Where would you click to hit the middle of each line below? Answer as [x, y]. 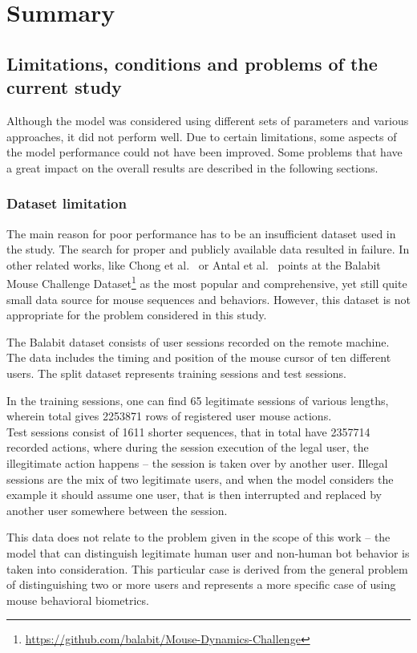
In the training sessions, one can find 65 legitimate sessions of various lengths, [198, 400]
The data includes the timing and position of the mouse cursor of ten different [199, 357]
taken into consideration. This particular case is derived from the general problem [207, 568]
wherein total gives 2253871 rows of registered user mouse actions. [169, 416]
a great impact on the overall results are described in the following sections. [192, 167]
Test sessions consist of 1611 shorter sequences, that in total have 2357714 [188, 431]
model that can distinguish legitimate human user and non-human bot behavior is [208, 552]
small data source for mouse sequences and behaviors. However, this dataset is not [209, 299]
